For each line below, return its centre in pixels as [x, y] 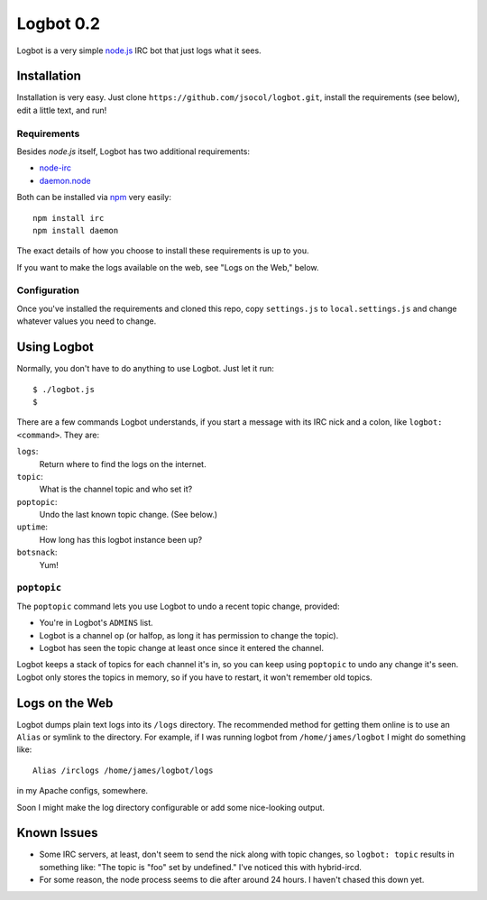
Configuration [48, 290]
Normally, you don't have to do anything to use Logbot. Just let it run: [146, 369]
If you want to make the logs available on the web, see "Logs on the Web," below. [168, 267]
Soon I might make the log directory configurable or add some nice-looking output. [170, 807]
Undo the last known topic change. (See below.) [129, 515]
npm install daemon [76, 230]
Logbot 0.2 [59, 23]
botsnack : [37, 552]
